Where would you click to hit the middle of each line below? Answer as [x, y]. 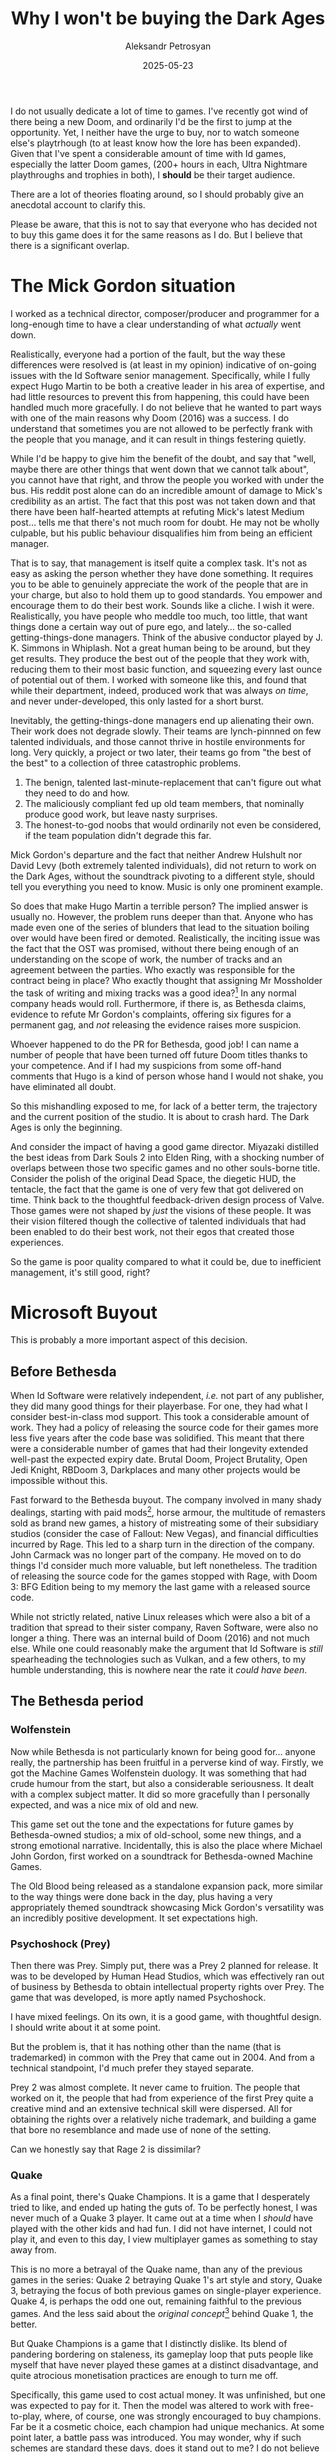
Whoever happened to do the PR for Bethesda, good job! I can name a [155, 1044]
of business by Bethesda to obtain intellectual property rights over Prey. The [167, 1986]
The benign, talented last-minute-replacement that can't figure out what [173, 782]
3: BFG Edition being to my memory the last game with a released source [160, 1586]
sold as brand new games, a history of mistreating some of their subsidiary [164, 1523]
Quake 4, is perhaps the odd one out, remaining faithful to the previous [156, 2301]
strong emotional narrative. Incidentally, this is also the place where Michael [166, 1845]
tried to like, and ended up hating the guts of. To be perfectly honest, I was [164, 2208]
